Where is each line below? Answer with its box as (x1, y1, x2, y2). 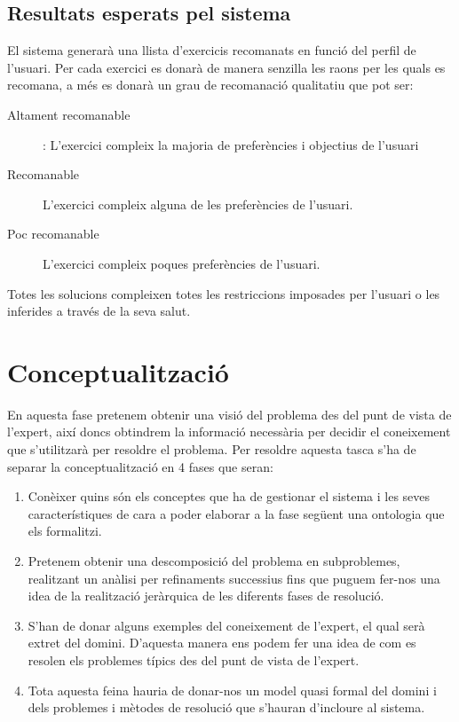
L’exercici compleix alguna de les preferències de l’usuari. (43, 194, 353, 213)
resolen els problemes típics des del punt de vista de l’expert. (28, 650, 360, 669)
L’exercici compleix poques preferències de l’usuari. (43, 254, 321, 272)
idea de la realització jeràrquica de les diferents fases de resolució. (28, 586, 384, 605)
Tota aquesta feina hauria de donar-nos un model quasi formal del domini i (28, 680, 437, 699)
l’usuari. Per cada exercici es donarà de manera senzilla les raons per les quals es (7, 58, 446, 76)
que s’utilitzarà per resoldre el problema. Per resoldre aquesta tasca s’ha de (7, 440, 416, 459)
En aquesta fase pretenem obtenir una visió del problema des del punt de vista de (7, 404, 452, 423)
